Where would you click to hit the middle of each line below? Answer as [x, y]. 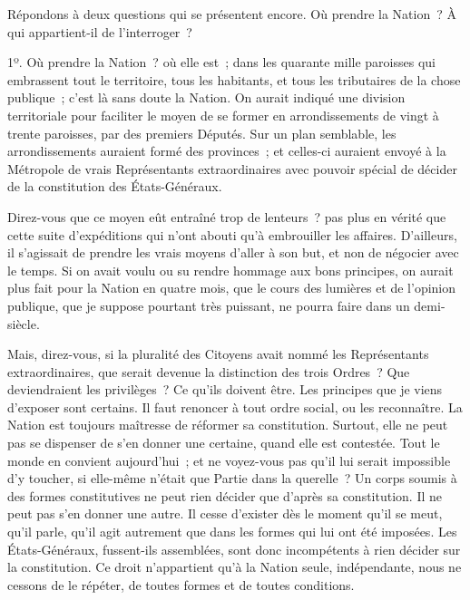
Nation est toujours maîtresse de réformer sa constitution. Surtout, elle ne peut [228, 425]
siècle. [24, 323]
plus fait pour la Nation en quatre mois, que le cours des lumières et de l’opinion [232, 288]
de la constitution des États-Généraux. [115, 186]
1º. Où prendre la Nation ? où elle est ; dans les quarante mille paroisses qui [221, 62]
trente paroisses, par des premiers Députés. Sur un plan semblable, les [202, 133]
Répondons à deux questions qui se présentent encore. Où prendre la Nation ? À [232, 14]
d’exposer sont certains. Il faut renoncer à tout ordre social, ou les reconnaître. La [235, 406]
